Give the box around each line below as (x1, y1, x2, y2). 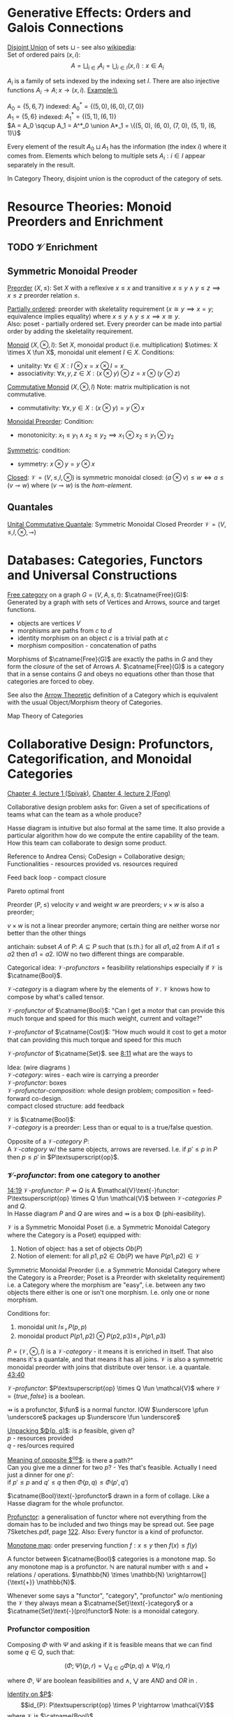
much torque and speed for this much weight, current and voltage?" (7, 1014, 203, 1022)
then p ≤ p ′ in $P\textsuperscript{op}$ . (7, 1153, 119, 1161)
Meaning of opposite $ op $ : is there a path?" (7, 1454, 133, 1464)
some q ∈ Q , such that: (7, 1648, 75, 1656)
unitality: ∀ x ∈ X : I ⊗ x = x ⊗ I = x (17, 362, 124, 370)
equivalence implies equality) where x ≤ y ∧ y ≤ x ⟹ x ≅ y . (7, 312, 180, 321)
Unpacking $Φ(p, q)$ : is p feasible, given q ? (7, 1426, 135, 1435)
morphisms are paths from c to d (17, 626, 112, 634)
